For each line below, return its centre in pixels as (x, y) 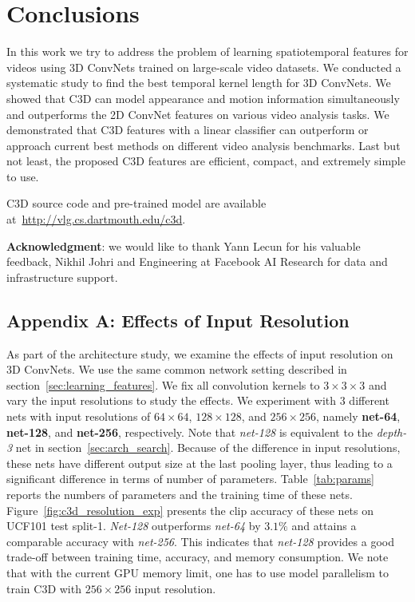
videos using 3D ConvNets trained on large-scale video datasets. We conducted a (204, 67)
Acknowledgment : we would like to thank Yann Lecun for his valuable (184, 246)
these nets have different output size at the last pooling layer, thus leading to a (200, 463)
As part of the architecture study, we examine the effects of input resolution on (200, 353)
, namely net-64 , (358, 416)
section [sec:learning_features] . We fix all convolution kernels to (163, 384)
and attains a (324, 526)
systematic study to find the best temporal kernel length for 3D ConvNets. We (199, 83)
